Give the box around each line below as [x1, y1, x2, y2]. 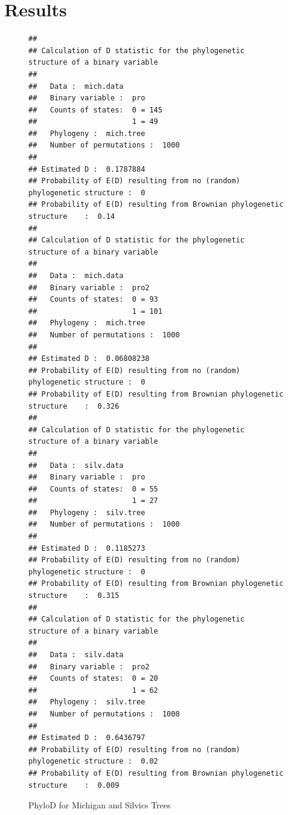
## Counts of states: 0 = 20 [28, 674, 158, 683]
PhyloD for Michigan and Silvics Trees [28, 799, 171, 811]
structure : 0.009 [28, 781, 120, 790]
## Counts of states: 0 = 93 [28, 295, 158, 304]
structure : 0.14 [28, 212, 115, 221]
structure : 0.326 [28, 401, 120, 411]
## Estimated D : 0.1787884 [28, 164, 146, 174]
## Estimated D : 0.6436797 [28, 733, 146, 742]
